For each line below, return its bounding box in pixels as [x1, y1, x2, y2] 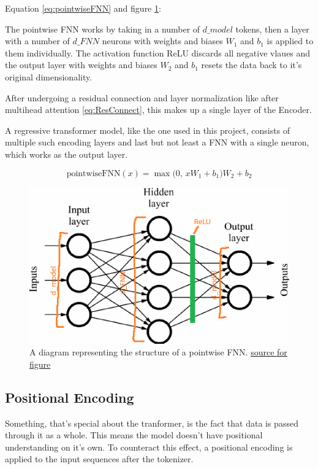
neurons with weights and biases [102, 34, 223, 47]
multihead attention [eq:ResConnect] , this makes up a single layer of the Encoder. [5, 103, 312, 116]
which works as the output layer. [5, 147, 128, 160]
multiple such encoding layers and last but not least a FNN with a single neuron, [5, 136, 309, 149]
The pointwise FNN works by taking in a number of [5, 22, 200, 35]
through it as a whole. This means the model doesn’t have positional [5, 428, 263, 441]
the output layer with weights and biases [5, 58, 157, 71]
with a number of [5, 34, 70, 47]
